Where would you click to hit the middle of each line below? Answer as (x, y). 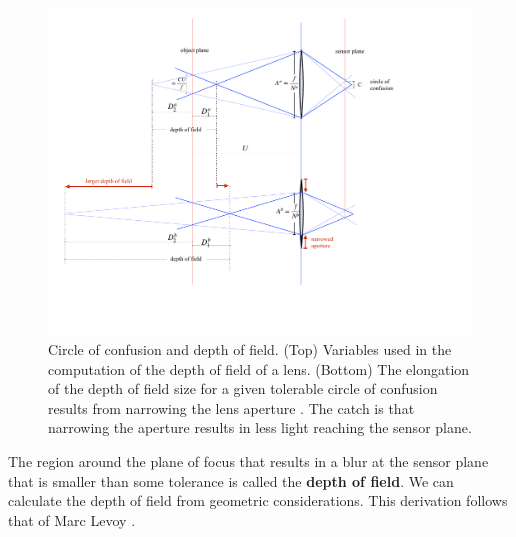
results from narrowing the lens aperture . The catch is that (231, 407)
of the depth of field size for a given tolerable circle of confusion (243, 388)
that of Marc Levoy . (72, 519)
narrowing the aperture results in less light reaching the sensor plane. (260, 427)
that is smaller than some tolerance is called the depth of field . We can (231, 480)
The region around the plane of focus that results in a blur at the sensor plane (248, 461)
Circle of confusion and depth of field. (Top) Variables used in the (250, 349)
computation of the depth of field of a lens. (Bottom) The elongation (259, 368)
